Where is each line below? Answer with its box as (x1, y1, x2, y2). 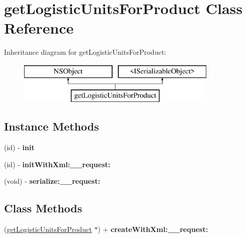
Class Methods (4, 200, 82, 216)
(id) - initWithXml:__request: (4, 159, 110, 169)
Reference (4, 18, 74, 38)
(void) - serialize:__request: (4, 176, 100, 186)
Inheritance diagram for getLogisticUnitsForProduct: (4, 47, 166, 57)
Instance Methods (4, 118, 99, 134)
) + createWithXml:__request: (97, 224, 208, 234)
